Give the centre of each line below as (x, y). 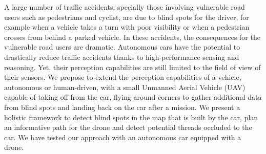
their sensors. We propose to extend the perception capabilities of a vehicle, (123, 77)
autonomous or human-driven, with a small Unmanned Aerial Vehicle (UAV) (125, 87)
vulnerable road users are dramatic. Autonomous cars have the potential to (122, 47)
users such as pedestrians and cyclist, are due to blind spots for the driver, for (127, 17)
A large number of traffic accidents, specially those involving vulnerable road (125, 7)
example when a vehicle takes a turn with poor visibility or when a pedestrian (127, 27)
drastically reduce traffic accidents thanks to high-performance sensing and (122, 57)
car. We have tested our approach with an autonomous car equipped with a (123, 137)
